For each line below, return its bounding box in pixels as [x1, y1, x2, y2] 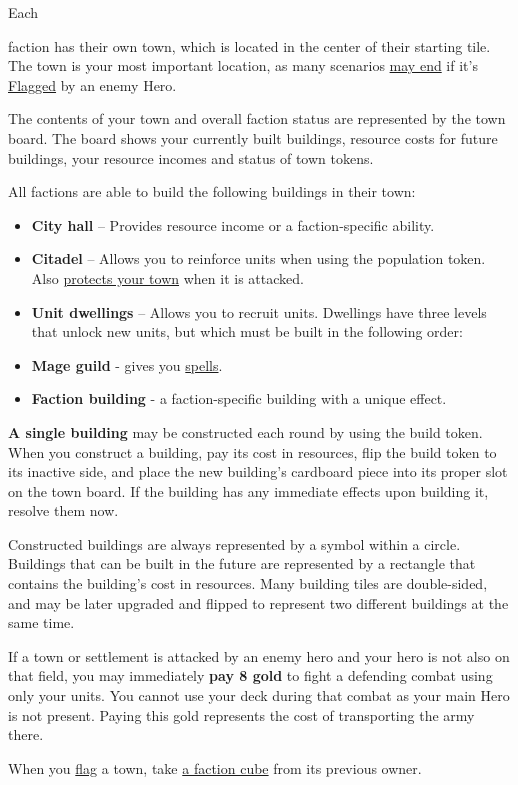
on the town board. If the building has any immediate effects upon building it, [8, 480, 489, 501]
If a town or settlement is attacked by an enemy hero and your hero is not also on [8, 645, 510, 666]
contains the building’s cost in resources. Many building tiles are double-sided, [8, 573, 488, 594]
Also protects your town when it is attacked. [31, 267, 304, 288]
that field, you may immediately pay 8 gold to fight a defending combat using [8, 665, 493, 686]
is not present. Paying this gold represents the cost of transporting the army [8, 704, 475, 725]
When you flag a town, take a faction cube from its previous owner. [8, 757, 422, 778]
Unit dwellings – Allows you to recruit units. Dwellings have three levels [31, 301, 487, 322]
